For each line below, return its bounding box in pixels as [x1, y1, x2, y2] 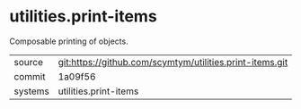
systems [13, 85, 49, 97]
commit [13, 70, 46, 82]
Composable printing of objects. [9, 36, 128, 46]
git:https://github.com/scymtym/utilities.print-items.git [58, 55, 288, 68]
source [13, 55, 43, 68]
